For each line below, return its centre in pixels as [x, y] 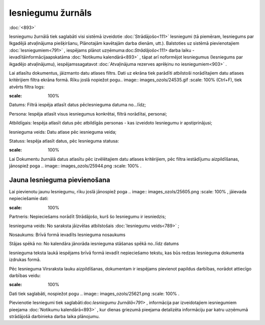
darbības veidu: [25, 276]
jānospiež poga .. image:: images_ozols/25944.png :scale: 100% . [75, 166]
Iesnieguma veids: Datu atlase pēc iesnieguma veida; [63, 132]
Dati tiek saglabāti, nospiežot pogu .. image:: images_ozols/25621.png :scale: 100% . [94, 294]
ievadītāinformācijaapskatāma [40, 57]
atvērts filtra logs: [27, 87]
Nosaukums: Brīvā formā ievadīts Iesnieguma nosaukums [67, 235]
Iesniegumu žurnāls [50, 13]
